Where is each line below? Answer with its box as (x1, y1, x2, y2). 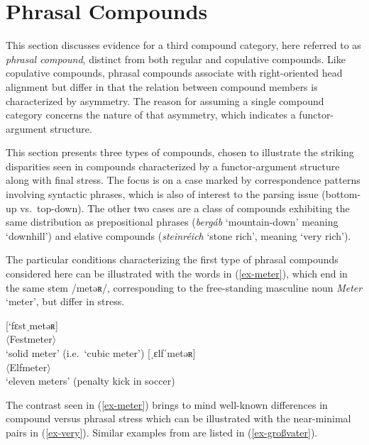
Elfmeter (9, 359, 48, 374)
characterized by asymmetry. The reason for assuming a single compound (6, 93, 324, 108)
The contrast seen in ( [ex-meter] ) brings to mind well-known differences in (6, 397, 328, 412)
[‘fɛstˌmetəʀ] (6, 317, 58, 332)
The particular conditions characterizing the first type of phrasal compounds (6, 252, 338, 267)
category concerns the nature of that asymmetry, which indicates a (6, 107, 296, 122)
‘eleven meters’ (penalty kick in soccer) (6, 373, 175, 388)
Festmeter (9, 331, 53, 346)
